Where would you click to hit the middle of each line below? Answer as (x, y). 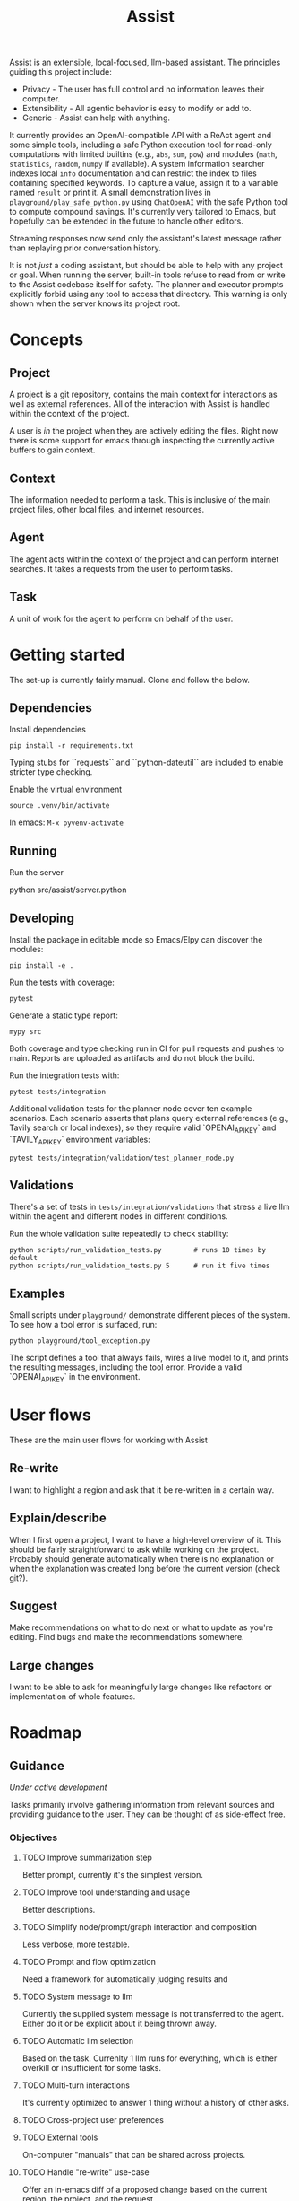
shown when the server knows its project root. (95, 303)
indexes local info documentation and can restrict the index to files (133, 173)
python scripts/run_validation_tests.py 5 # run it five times (140, 1266)
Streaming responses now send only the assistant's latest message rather (145, 239)
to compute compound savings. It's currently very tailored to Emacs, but (142, 212)
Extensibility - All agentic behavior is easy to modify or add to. (137, 109)
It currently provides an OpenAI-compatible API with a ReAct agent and (141, 136)
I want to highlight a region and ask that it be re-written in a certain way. (142, 1490)
